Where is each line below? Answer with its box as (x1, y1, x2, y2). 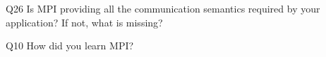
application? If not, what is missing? (6, 15, 163, 29)
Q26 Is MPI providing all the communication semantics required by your (6, 1, 320, 15)
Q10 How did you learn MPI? (6, 38, 134, 53)
